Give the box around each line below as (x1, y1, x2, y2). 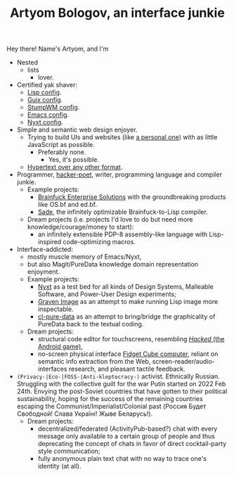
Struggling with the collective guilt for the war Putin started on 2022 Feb (16, 380, 226, 388)
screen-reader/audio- (152, 357, 215, 366)
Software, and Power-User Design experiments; (37, 290, 176, 298)
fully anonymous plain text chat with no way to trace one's (37, 454, 207, 463)
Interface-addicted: (16, 245, 73, 254)
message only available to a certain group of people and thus (37, 432, 216, 440)
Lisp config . (27, 88, 62, 96)
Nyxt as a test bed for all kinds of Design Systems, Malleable (37, 283, 214, 291)
